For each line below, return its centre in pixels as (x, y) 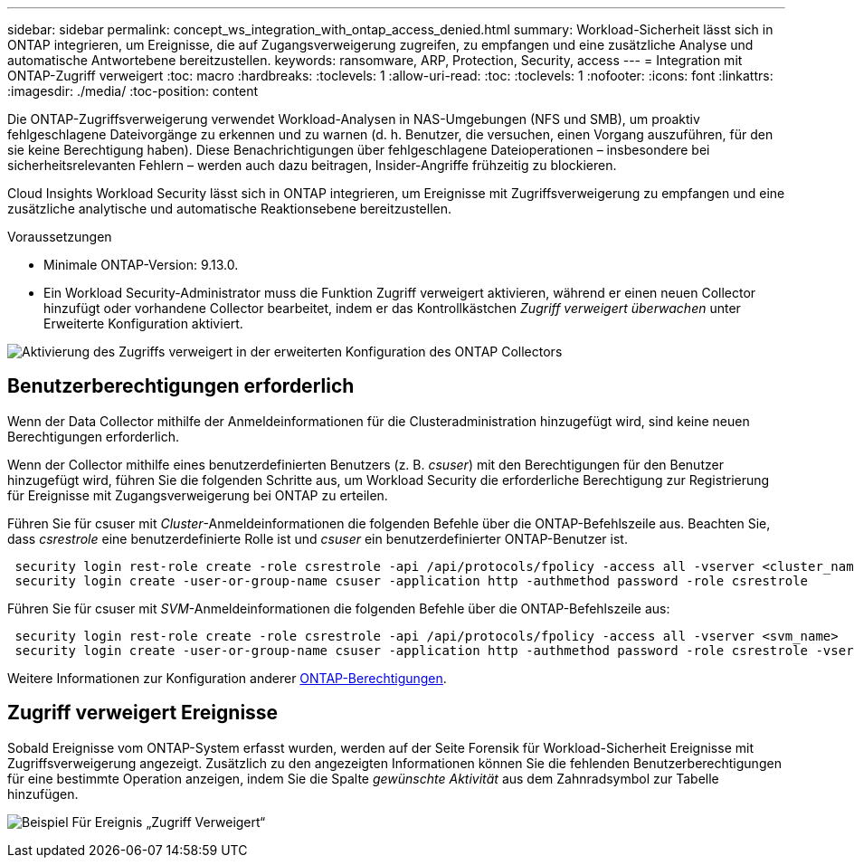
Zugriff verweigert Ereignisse (143, 713)
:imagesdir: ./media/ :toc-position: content (133, 91)
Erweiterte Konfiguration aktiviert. (143, 323)
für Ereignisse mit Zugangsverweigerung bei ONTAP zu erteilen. (198, 495)
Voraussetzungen (60, 237)
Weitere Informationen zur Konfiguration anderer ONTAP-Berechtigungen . (227, 678)
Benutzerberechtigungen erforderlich (181, 386)
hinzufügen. (43, 794)
